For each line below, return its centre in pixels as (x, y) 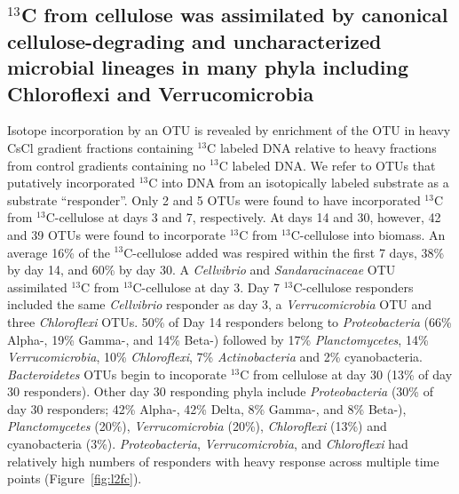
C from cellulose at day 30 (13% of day (346, 374)
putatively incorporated (71, 183)
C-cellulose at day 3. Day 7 (206, 287)
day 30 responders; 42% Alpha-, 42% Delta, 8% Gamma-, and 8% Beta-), (207, 408)
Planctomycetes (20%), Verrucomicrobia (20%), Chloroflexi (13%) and (197, 426)
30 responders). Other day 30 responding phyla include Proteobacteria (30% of (220, 391)
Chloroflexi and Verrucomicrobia (161, 93)
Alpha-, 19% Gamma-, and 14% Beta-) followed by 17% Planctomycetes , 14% (218, 339)
